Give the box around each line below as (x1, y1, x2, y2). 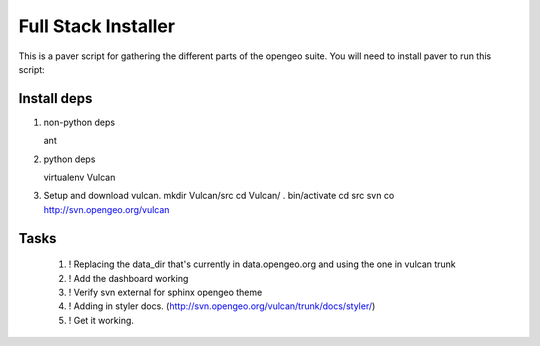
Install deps (18, 90, 93, 107)
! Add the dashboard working (68, 272, 189, 284)
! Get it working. (68, 314, 135, 326)
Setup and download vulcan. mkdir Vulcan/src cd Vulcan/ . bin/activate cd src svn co (43, 190, 395, 202)
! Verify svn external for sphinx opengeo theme (68, 286, 263, 298)
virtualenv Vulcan (43, 171, 116, 184)
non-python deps (43, 116, 115, 128)
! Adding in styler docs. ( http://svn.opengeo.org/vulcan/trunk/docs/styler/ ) (68, 300, 376, 312)
